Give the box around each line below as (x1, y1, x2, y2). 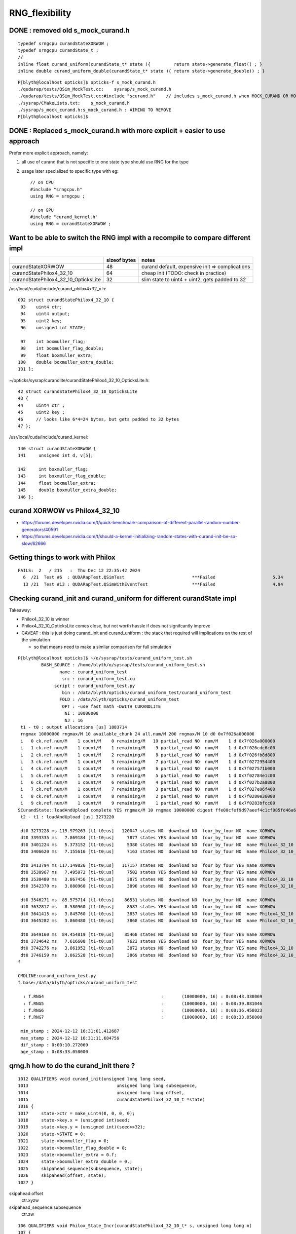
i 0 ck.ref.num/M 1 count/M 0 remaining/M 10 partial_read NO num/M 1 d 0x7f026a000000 (20, 738, 276, 744)
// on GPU (30, 207, 54, 213)
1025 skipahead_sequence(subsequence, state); (18, 1165, 143, 1171)
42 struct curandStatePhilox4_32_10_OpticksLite (18, 389, 138, 394)
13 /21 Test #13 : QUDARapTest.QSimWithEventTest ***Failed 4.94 (23, 581, 283, 587)
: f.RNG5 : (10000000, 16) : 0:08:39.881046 (23, 1001, 262, 1006)
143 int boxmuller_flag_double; (18, 473, 107, 479)
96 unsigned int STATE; (20, 325, 86, 330)
